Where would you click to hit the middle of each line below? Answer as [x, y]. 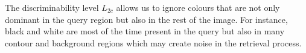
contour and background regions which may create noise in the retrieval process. [153, 42]
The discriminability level [52, 7]
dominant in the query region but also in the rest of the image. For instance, [146, 19]
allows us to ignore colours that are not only [198, 7]
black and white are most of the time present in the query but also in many [145, 31]
